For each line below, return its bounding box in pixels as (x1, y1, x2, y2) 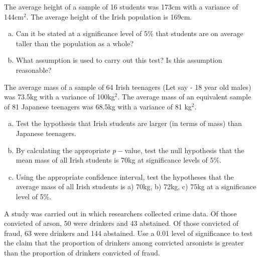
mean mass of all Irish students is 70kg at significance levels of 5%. (16, 155, 222, 165)
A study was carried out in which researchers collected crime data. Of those (4, 208, 237, 218)
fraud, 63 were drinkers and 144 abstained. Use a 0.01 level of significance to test (4, 227, 253, 238)
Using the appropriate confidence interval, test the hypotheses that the (16, 171, 234, 182)
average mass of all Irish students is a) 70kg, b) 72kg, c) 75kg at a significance (16, 181, 256, 192)
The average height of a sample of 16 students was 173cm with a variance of (4, 2, 238, 12)
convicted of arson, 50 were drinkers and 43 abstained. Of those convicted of (4, 218, 239, 228)
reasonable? (16, 64, 52, 75)
